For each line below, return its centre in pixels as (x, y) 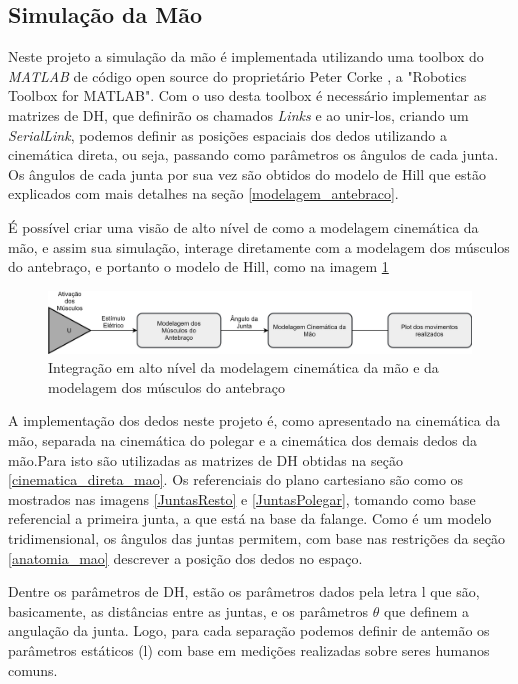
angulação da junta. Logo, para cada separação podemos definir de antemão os (249, 630)
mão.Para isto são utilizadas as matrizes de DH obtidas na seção (205, 459)
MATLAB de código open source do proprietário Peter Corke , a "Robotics (237, 75)
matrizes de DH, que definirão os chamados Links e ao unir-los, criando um (238, 114)
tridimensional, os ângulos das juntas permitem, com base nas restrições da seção (257, 538)
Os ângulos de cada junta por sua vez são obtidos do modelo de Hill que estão (247, 173)
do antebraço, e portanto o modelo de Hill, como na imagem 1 (198, 266)
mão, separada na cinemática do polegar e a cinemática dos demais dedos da (242, 440)
